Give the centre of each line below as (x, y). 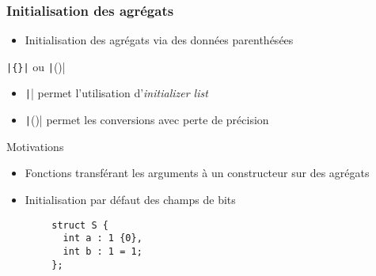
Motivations (35, 146)
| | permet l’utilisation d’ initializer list (116, 93)
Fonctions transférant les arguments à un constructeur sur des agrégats (197, 173)
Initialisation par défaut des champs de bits (130, 199)
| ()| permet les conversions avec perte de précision (147, 120)
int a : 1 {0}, (103, 238)
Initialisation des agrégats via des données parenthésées (159, 40)
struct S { (80, 225)
